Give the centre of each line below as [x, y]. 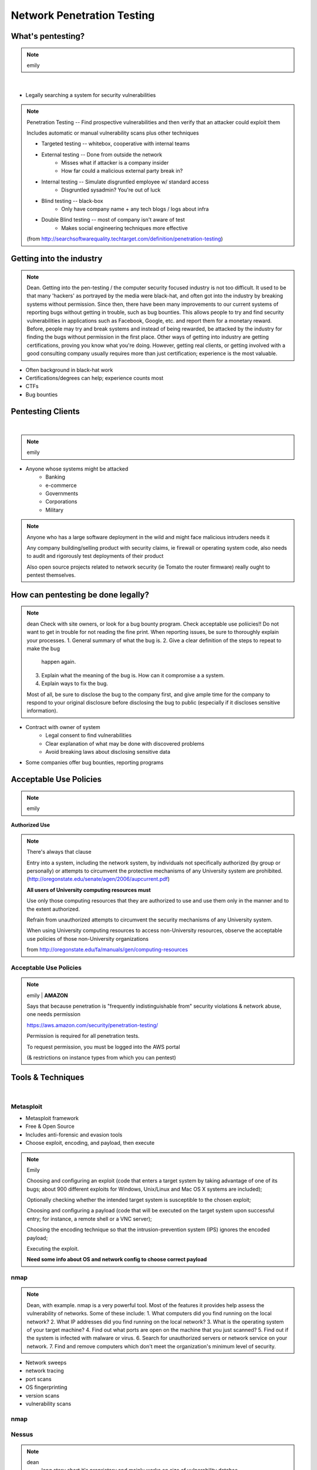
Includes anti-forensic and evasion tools [74, 1134]
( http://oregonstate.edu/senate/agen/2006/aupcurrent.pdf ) [98, 879]
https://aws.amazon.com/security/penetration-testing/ [92, 1025]
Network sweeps [46, 1363]
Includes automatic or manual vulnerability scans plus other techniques [113, 133]
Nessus [22, 1435]
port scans [39, 1379]
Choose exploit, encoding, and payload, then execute [90, 1143]
